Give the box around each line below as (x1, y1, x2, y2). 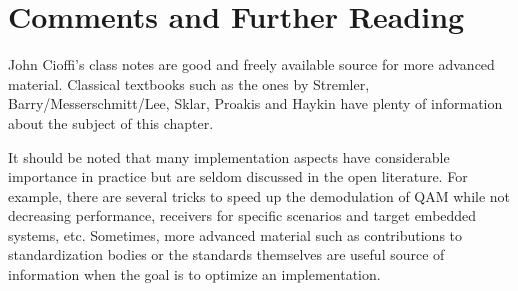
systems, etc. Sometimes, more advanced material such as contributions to (8, 224, 463, 245)
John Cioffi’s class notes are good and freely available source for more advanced (8, 54, 495, 75)
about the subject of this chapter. (8, 112, 214, 133)
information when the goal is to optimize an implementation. (8, 264, 381, 285)
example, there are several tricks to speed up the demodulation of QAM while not (8, 185, 511, 206)
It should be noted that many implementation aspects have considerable (8, 146, 450, 167)
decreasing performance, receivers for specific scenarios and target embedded (8, 205, 477, 226)
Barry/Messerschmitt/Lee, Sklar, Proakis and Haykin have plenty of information (8, 93, 503, 114)
